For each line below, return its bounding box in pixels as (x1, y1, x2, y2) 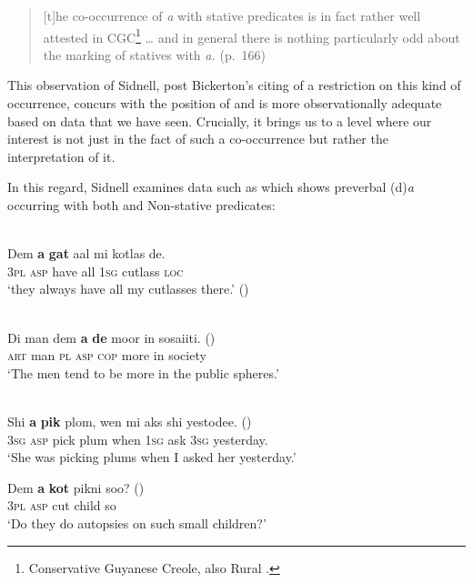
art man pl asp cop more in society (7, 346, 206, 365)
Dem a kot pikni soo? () (7, 477, 145, 497)
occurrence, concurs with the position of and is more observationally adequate (7, 94, 442, 113)
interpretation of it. (7, 146, 116, 166)
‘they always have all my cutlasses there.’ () (7, 279, 249, 298)
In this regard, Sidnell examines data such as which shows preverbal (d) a (7, 177, 414, 196)
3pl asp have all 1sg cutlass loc (7, 261, 184, 280)
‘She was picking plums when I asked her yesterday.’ (7, 447, 297, 467)
